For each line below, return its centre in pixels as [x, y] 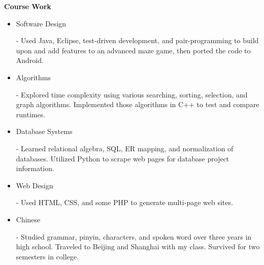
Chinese [28, 219]
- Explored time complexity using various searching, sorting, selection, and [132, 94]
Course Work [28, 6]
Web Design [35, 185]
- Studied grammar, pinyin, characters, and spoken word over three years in [134, 236]
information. [35, 168]
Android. [30, 60]
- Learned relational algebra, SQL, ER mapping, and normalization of [125, 148]
